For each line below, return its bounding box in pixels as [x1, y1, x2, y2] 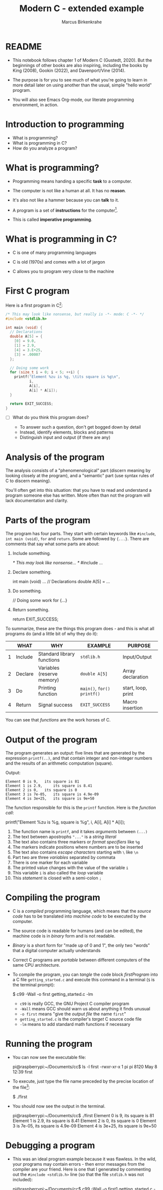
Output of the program [5, 734, 98, 745]
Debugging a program [5, 1140, 95, 1151]
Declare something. [12, 569, 52, 575]
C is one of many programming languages [12, 250, 96, 255]
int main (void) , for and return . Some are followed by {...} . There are [5, 536, 149, 542]
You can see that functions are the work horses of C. [5, 717, 111, 723]
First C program [5, 285, 70, 297]
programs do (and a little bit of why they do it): [5, 631, 98, 637]
